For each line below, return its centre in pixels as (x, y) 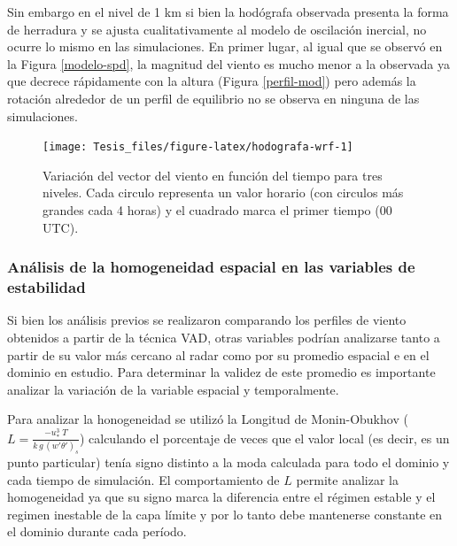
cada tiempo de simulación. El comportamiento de (143, 479)
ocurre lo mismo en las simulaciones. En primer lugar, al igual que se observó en (225, 46)
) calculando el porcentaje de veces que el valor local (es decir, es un (264, 438)
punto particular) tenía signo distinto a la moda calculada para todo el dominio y (228, 462)
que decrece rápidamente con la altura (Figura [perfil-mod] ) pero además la (212, 81)
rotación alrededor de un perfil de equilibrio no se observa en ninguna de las (213, 98)
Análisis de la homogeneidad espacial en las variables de (211, 267)
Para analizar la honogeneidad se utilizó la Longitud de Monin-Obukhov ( (208, 419)
